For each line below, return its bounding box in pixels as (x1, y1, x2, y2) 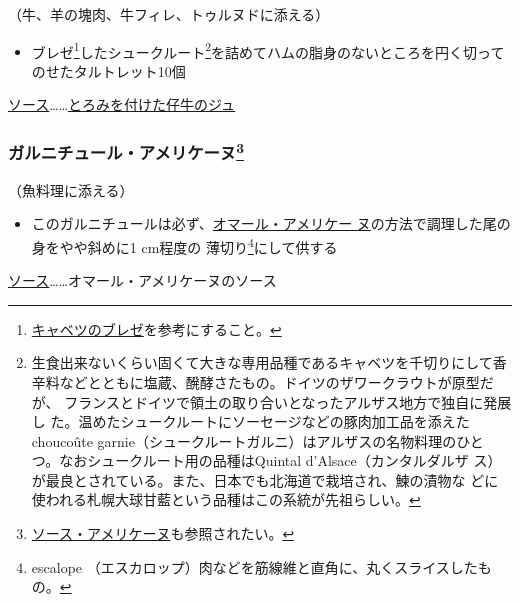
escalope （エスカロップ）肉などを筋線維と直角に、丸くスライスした (31, 556, 478, 577)
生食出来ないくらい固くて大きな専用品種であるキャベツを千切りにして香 (31, 352, 507, 373)
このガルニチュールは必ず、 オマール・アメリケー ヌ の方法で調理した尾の (31, 213, 511, 234)
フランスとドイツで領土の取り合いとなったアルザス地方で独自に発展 (64, 391, 512, 412)
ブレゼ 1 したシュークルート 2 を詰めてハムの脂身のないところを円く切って (31, 38, 505, 62)
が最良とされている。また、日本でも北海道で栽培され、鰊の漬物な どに (31, 469, 499, 490)
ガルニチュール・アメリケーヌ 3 (8, 137, 245, 165)
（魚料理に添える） (8, 179, 134, 200)
